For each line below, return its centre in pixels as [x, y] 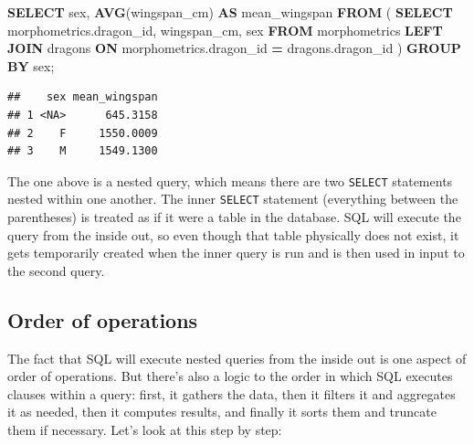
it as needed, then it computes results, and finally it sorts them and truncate [222, 412]
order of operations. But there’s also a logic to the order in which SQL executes [230, 376]
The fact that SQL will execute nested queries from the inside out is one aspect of [237, 358]
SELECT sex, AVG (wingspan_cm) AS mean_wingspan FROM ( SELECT [230, 12]
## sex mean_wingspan [83, 97]
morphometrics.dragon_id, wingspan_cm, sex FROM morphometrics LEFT [225, 30]
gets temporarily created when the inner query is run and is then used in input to [236, 253]
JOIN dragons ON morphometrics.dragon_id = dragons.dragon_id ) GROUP [234, 48]
